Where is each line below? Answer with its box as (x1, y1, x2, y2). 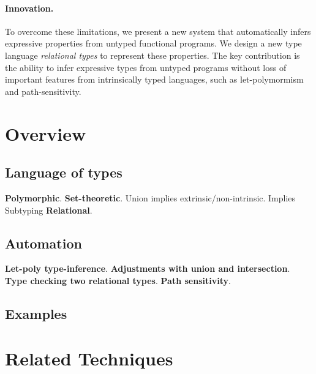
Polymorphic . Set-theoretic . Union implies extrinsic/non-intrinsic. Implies (5, 191, 296, 204)
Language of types (5, 163, 122, 182)
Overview (5, 121, 86, 146)
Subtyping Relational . (5, 203, 92, 216)
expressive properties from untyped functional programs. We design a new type (5, 37, 302, 50)
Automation (5, 233, 82, 252)
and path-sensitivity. (5, 84, 81, 97)
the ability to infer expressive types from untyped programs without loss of (5, 61, 287, 73)
